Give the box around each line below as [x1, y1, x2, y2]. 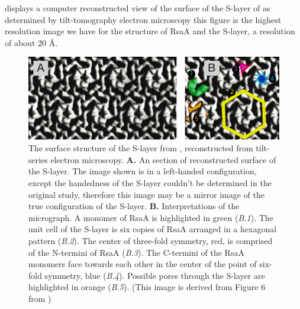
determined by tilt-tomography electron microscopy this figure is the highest [5, 13, 282, 25]
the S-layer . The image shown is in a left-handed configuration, [28, 165, 257, 177]
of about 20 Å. [5, 36, 58, 48]
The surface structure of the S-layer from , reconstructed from [28, 142, 253, 154]
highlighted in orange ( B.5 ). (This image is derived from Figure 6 [28, 281, 266, 293]
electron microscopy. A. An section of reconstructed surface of [50, 153, 276, 165]
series [28, 153, 48, 165]
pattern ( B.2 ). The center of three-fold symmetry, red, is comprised [28, 234, 273, 246]
